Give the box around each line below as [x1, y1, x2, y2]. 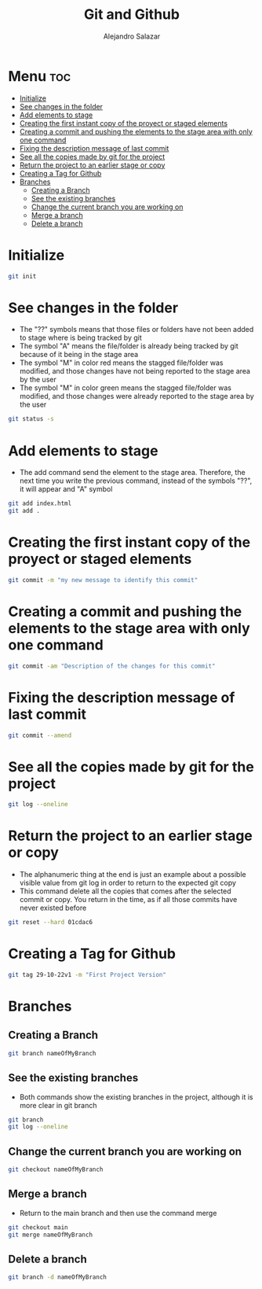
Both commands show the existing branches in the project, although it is [19, 1092, 253, 1102]
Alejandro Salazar [103, 31, 161, 41]
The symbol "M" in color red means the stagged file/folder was [19, 358, 224, 367]
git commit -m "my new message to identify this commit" [8, 576, 198, 584]
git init [8, 272, 37, 280]
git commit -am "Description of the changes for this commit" [8, 662, 216, 670]
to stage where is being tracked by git [19, 333, 143, 343]
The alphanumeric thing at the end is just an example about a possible [19, 870, 246, 879]
